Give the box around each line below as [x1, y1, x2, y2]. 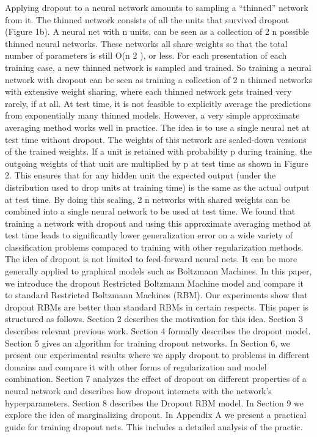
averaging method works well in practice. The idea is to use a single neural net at [5, 120, 310, 133]
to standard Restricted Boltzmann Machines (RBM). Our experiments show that [5, 288, 308, 301]
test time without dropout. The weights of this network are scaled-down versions [5, 133, 307, 145]
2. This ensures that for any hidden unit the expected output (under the [5, 169, 276, 182]
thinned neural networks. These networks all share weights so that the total [5, 37, 288, 50]
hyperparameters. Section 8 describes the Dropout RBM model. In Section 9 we [5, 396, 304, 409]
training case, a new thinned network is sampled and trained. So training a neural [5, 61, 312, 73]
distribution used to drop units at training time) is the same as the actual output [5, 180, 310, 193]
